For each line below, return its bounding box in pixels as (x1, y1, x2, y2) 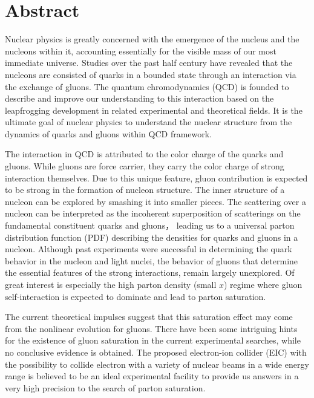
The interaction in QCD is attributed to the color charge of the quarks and (5, 148, 284, 160)
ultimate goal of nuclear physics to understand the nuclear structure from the (5, 116, 292, 128)
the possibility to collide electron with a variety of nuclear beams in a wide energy (5, 357, 309, 370)
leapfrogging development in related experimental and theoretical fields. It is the (5, 103, 303, 116)
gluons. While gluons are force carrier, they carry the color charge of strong (5, 160, 284, 172)
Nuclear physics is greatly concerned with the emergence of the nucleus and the (5, 33, 299, 45)
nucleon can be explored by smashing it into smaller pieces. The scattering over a (5, 195, 306, 207)
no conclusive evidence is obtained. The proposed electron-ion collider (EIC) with (5, 345, 307, 358)
